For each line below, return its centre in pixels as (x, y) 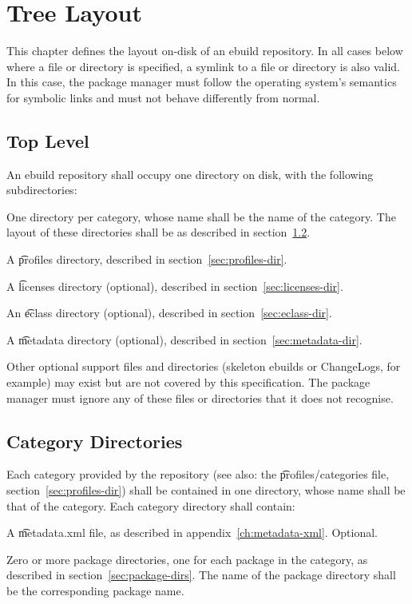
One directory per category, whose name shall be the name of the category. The (201, 216)
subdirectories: (42, 190)
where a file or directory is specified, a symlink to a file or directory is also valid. (203, 66)
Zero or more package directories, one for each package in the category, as (187, 559)
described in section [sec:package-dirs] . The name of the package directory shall (201, 575)
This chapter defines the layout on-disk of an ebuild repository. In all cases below (205, 51)
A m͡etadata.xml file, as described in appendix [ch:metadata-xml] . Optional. (192, 532)
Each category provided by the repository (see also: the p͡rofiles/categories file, (198, 474)
